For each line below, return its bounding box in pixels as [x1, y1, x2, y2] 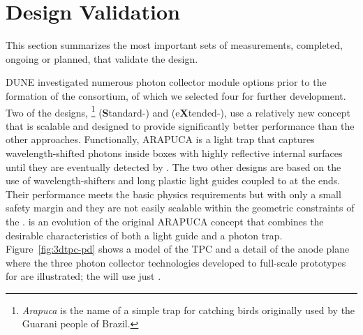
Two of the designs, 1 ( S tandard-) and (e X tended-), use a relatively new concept [6, 103, 350, 119]
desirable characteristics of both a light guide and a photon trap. [6, 228, 283, 242]
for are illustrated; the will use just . [6, 269, 161, 283]
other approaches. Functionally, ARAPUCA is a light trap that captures [6, 132, 315, 147]
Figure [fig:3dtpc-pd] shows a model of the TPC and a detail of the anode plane [6, 241, 350, 256]
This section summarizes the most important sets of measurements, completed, [6, 38, 343, 52]
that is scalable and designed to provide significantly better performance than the [6, 118, 355, 133]
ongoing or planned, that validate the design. [6, 51, 198, 66]
